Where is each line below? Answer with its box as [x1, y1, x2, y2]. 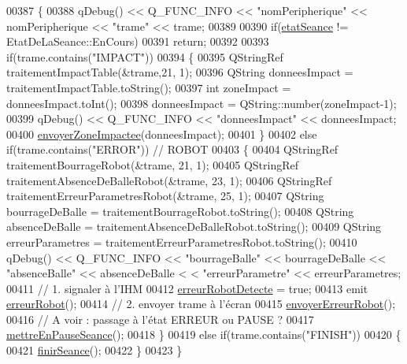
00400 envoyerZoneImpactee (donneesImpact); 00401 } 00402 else [6, 125, 317, 142]
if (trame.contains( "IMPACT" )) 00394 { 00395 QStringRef [6, 48, 283, 65]
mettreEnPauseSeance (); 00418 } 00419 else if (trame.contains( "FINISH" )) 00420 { [6, 326, 401, 343]
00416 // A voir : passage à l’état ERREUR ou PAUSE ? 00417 [6, 310, 314, 327]
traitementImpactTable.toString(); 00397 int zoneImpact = [6, 79, 291, 95]
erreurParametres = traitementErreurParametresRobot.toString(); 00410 [6, 233, 357, 250]
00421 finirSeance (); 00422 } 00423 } [6, 342, 183, 358]
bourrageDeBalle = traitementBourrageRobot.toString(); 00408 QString [6, 202, 354, 219]
